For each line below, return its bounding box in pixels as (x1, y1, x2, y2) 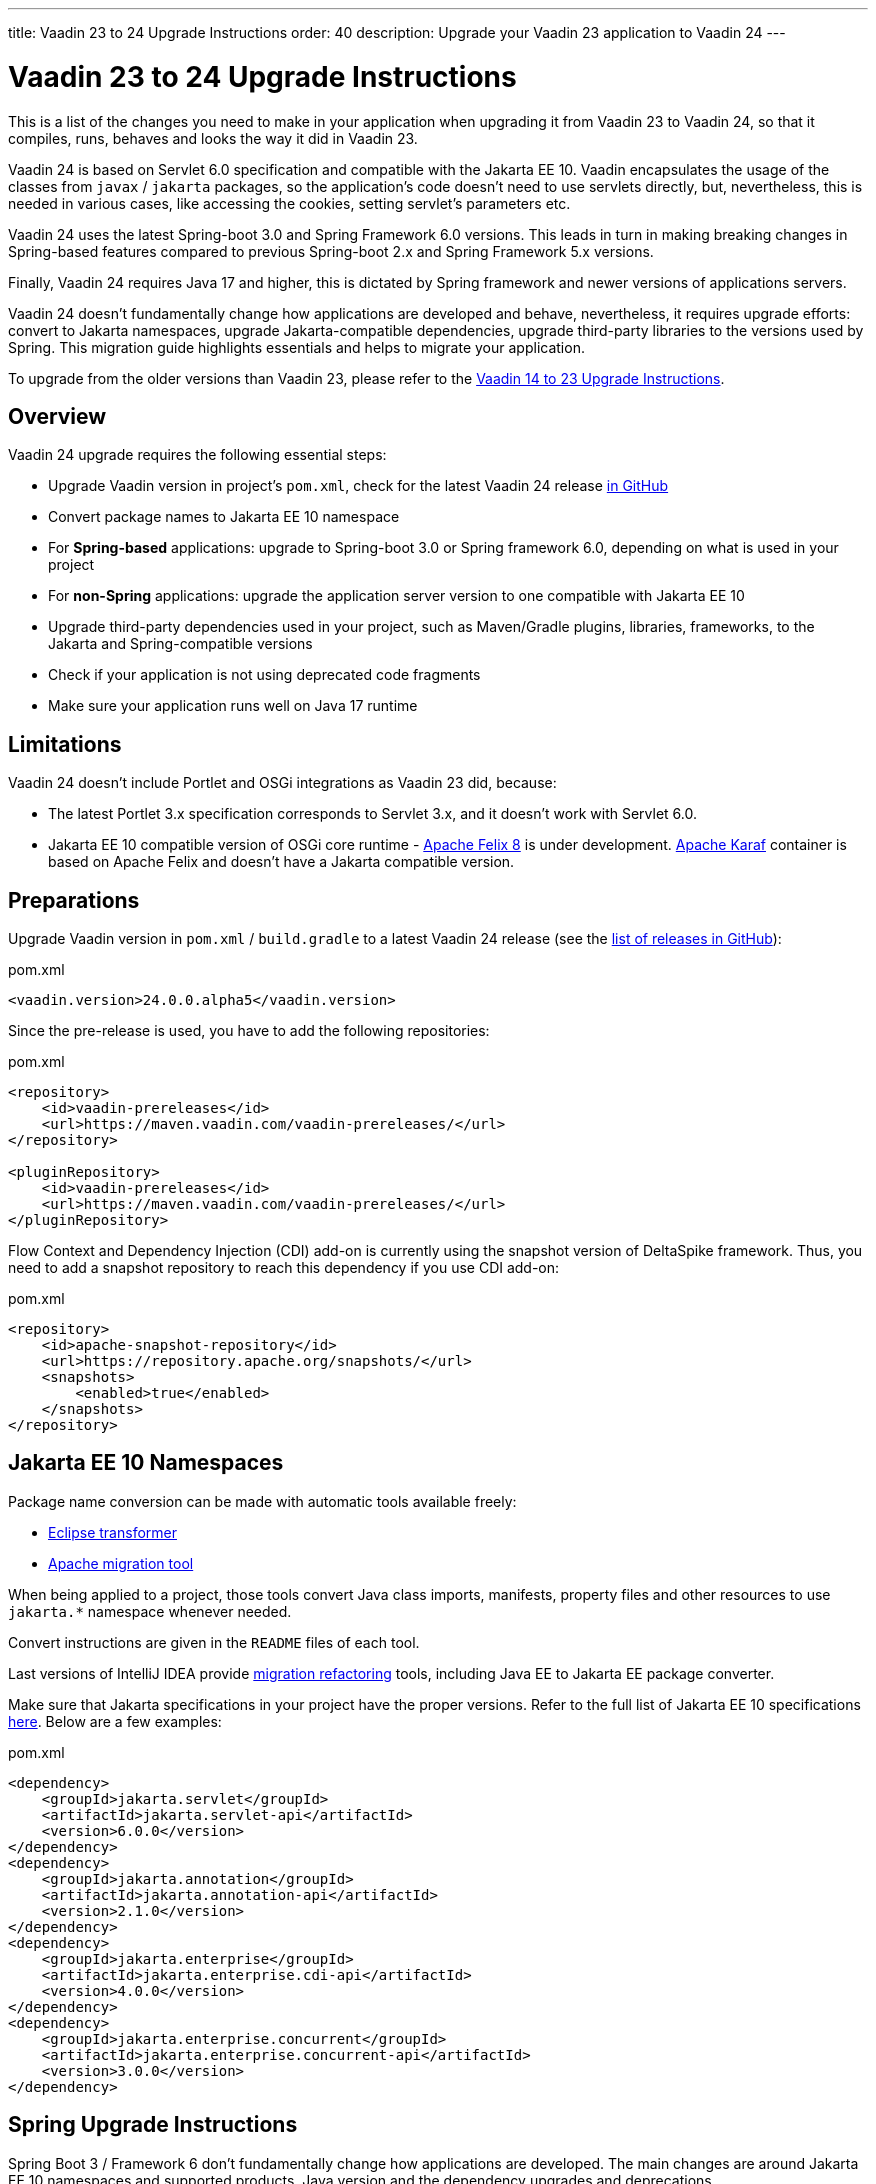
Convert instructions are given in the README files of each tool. (8, 1633, 420, 1651)
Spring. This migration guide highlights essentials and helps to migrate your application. (8, 338, 585, 356)
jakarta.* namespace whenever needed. (8, 1602, 292, 1620)
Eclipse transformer (48, 1523, 177, 1541)
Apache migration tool (48, 1554, 194, 1572)
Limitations (8, 731, 122, 757)
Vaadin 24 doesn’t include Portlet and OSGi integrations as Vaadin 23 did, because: (8, 774, 557, 792)
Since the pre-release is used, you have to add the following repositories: (8, 1022, 490, 1040)
